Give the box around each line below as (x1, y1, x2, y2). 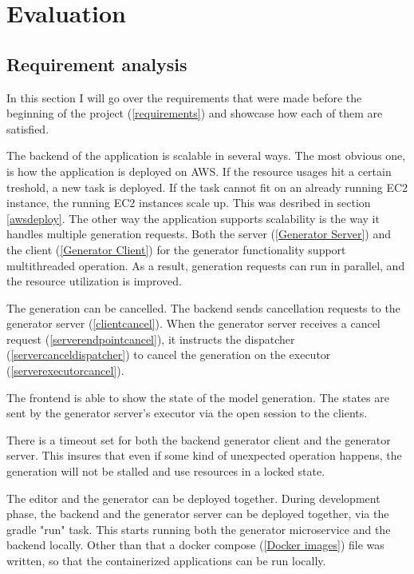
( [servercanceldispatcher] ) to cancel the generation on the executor (6, 346, 331, 363)
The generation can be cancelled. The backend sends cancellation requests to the (6, 299, 400, 316)
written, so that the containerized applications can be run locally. (6, 552, 326, 569)
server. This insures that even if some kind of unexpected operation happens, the (6, 447, 402, 464)
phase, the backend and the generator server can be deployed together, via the (6, 505, 389, 522)
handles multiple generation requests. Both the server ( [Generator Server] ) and (6, 225, 391, 242)
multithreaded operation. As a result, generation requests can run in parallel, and (6, 257, 405, 273)
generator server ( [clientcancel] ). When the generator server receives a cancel (6, 315, 380, 332)
